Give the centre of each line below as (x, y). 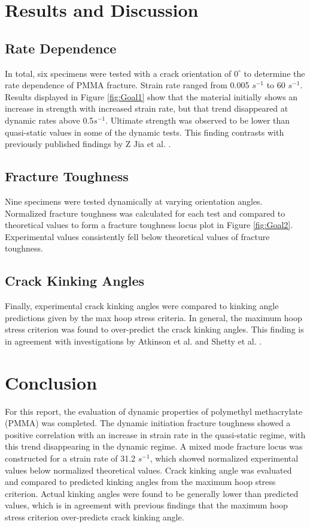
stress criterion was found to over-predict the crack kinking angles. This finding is (154, 329)
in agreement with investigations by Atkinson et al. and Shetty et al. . (133, 341)
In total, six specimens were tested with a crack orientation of (118, 73)
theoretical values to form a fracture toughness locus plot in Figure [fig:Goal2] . (149, 225)
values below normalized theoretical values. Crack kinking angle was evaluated (148, 470)
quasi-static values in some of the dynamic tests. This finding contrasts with (145, 132)
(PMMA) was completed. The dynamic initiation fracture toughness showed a (148, 423)
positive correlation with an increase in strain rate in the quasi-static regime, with (155, 434)
